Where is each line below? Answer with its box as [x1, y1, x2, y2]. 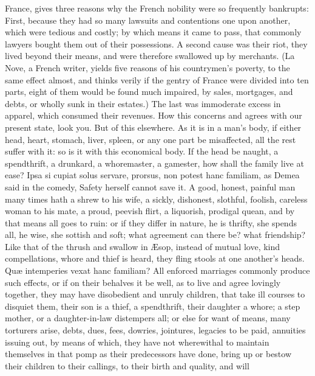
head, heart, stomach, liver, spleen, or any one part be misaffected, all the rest [5, 133, 296, 145]
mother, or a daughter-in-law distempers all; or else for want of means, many [5, 312, 291, 324]
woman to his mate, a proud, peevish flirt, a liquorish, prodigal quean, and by [5, 204, 295, 217]
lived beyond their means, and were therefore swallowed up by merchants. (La [5, 49, 295, 62]
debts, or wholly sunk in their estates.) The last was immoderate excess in [5, 97, 281, 110]
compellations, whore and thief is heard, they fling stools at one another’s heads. [5, 252, 305, 265]
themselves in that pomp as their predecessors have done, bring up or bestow [5, 347, 292, 360]
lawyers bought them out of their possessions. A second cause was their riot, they [5, 37, 308, 50]
